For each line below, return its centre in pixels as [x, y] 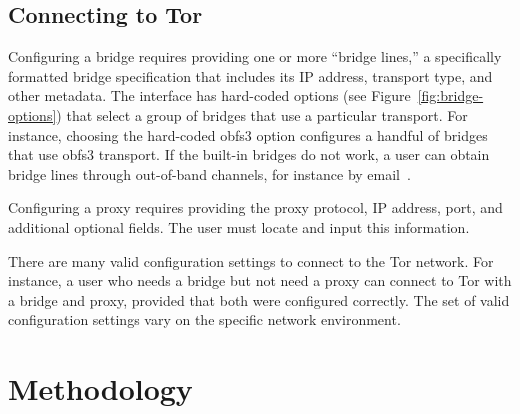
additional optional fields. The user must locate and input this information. [239, 226]
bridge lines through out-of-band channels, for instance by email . [209, 173]
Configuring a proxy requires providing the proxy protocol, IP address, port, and [255, 207]
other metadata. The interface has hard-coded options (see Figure [209, 95]
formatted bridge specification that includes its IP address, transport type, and [250, 75]
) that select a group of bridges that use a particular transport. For [262, 114]
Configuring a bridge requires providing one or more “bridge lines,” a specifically [255, 56]
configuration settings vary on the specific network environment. [204, 319]
